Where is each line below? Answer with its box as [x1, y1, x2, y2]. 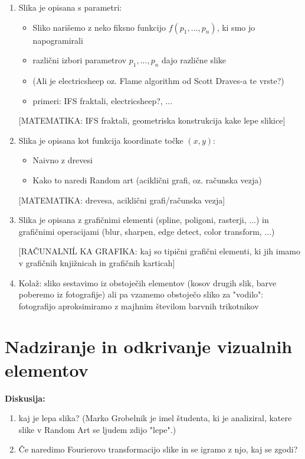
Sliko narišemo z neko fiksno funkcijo [32, 21, 166, 33]
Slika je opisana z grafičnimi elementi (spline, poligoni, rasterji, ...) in [18, 214, 269, 226]
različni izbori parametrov [32, 54, 127, 66]
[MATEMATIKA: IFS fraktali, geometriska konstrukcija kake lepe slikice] [18, 114, 286, 127]
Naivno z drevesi [32, 154, 93, 166]
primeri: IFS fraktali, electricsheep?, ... [32, 94, 173, 106]
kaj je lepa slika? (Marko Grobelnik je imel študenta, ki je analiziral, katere [18, 412, 292, 424]
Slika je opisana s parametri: [18, 1, 122, 13]
